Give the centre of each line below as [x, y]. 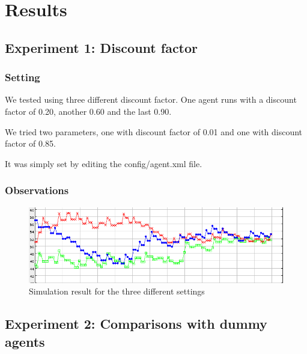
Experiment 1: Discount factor [102, 47]
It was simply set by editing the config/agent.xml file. [104, 163]
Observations [37, 190]
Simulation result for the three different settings [117, 291]
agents [25, 341]
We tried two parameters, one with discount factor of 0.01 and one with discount [154, 131]
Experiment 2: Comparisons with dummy [136, 324]
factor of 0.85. [30, 143]
